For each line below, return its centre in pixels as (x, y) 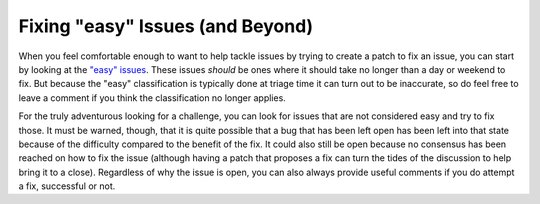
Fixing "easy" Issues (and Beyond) (166, 26)
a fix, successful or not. (67, 186)
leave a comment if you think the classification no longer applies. (152, 97)
